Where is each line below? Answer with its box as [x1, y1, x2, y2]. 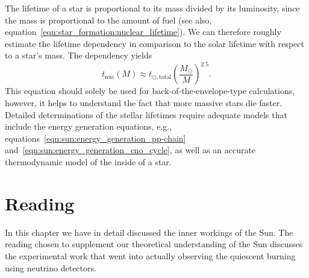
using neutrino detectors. [5, 261, 96, 274]
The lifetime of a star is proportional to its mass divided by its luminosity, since [5, 2, 300, 14]
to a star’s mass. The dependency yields [5, 49, 152, 62]
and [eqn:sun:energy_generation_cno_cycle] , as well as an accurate [5, 144, 256, 156]
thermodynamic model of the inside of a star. [5, 156, 172, 168]
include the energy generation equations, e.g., [5, 120, 172, 133]
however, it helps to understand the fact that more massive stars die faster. [5, 96, 282, 109]
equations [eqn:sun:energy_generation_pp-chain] [5, 131, 186, 144]
